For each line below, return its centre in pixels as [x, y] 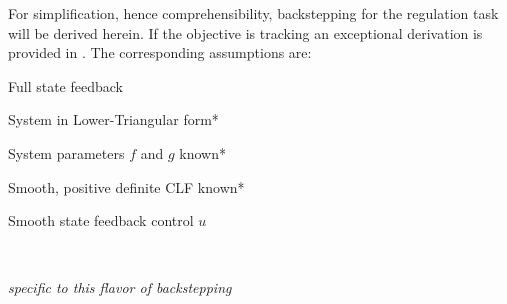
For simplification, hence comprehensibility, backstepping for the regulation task [253, 13]
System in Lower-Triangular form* [113, 119]
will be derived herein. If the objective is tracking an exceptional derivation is [245, 32]
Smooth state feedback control [101, 220]
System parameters [66, 152]
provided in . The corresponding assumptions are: [160, 52]
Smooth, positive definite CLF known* [126, 186]
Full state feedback [65, 85]
